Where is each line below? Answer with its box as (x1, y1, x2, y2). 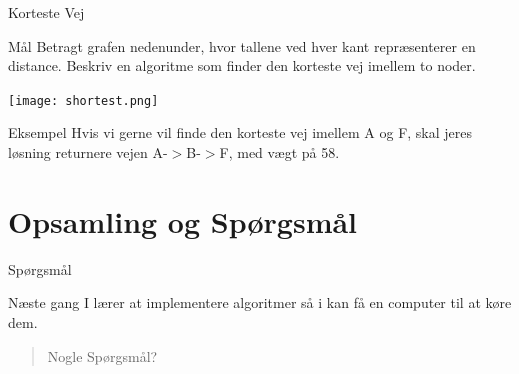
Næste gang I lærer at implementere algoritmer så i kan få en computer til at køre (8, 292, 512, 313)
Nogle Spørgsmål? (47, 345, 158, 366)
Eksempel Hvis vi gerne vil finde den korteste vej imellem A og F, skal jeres (8, 122, 473, 143)
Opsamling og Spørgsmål (8, 200, 358, 241)
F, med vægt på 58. (219, 142, 340, 163)
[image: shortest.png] (8, 93, 159, 108)
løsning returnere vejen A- (8, 142, 168, 163)
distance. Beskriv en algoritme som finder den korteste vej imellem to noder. (8, 55, 476, 76)
